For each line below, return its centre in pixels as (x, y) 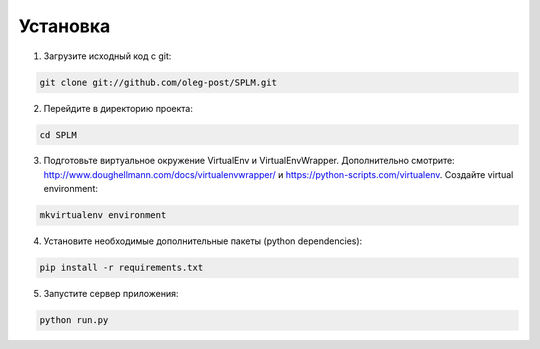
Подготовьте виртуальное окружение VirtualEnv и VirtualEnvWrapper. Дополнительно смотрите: (249, 161)
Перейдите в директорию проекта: (118, 108)
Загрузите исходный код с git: (107, 56)
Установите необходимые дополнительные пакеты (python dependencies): (203, 241)
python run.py (74, 320)
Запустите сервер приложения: (111, 294)
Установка (64, 26)
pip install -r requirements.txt (121, 268)
